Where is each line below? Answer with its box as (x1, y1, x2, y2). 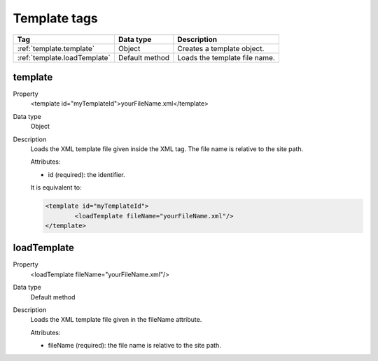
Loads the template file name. (177, 52, 276, 62)
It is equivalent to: (30, 183, 82, 192)
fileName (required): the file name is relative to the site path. (48, 341, 222, 350)
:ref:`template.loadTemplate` (17, 52, 111, 62)
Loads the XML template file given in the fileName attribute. (30, 316, 202, 324)
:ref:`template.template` (17, 43, 94, 53)
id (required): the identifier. (48, 170, 125, 178)
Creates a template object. (177, 43, 265, 53)
